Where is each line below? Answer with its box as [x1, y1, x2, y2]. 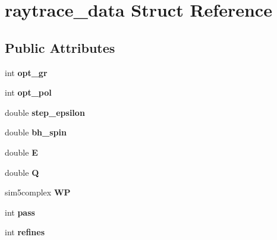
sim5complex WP [5, 186, 71, 198]
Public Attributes [5, 38, 115, 56]
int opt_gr [5, 66, 48, 78]
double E [5, 146, 38, 158]
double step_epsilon [5, 106, 85, 118]
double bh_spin [5, 126, 67, 138]
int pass [5, 206, 35, 218]
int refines [5, 226, 45, 238]
